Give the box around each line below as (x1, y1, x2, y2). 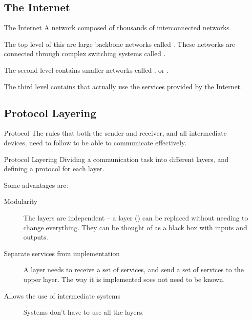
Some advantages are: (4, 180, 68, 190)
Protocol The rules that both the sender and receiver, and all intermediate (4, 128, 227, 138)
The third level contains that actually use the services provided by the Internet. (4, 81, 242, 91)
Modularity (4, 196, 38, 206)
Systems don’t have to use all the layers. (23, 307, 144, 317)
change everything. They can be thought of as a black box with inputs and (23, 222, 247, 232)
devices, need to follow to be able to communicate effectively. (4, 137, 187, 147)
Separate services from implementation (4, 248, 120, 258)
